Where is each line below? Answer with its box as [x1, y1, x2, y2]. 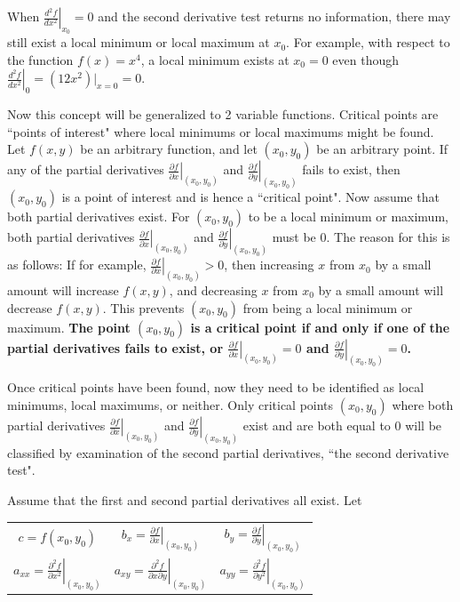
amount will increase [7, 280, 119, 299]
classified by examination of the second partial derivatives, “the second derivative [7, 443, 449, 462]
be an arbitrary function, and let [80, 140, 258, 158]
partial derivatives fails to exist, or [7, 338, 224, 357]
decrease [7, 298, 52, 317]
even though [332, 50, 400, 68]
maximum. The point [7, 317, 131, 336]
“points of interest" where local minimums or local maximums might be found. [7, 122, 434, 140]
